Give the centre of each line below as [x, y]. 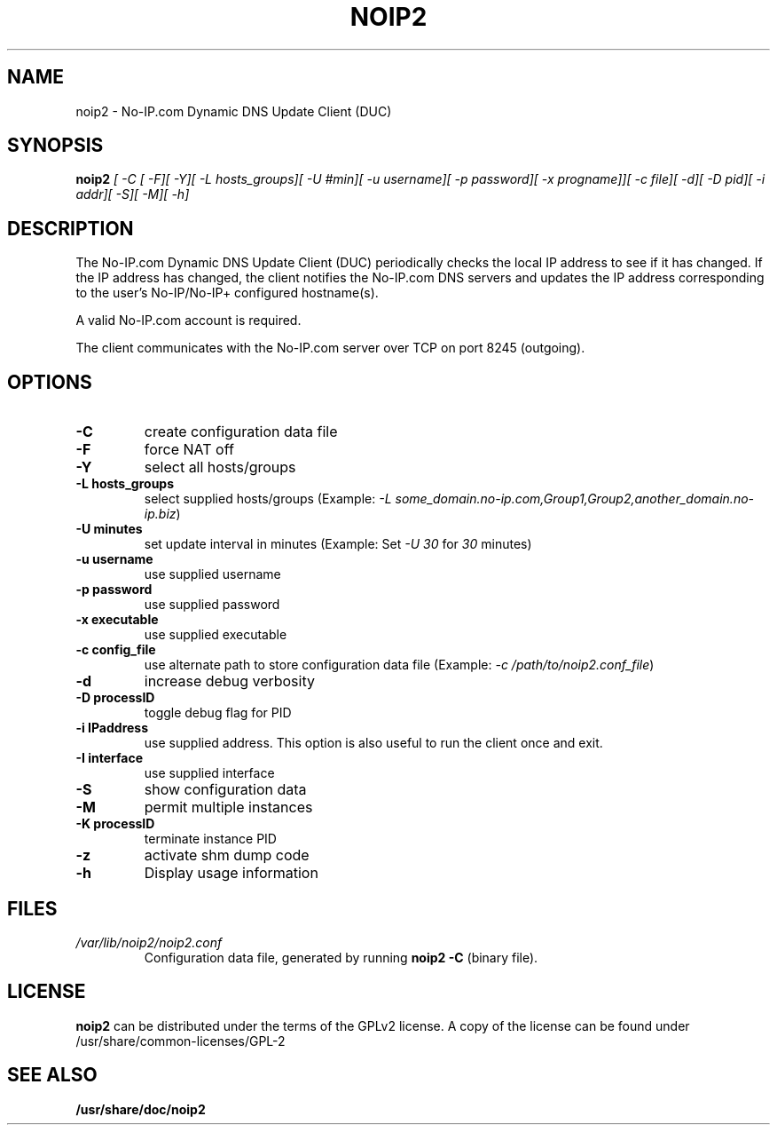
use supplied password [212, 605]
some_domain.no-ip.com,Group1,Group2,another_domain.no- [575, 499]
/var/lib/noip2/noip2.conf [149, 942]
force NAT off [189, 450]
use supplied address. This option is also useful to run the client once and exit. [373, 743]
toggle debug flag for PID [218, 713]
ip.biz [160, 514]
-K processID [115, 824]
